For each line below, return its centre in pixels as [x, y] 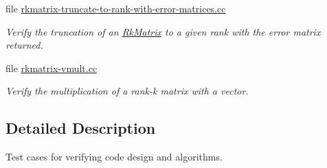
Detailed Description [81, 128]
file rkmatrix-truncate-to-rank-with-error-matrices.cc [116, 8]
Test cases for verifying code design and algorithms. [114, 157]
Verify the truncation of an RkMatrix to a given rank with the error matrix [163, 31]
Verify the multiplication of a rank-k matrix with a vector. [127, 91]
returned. [24, 45]
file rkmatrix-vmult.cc [52, 68]
